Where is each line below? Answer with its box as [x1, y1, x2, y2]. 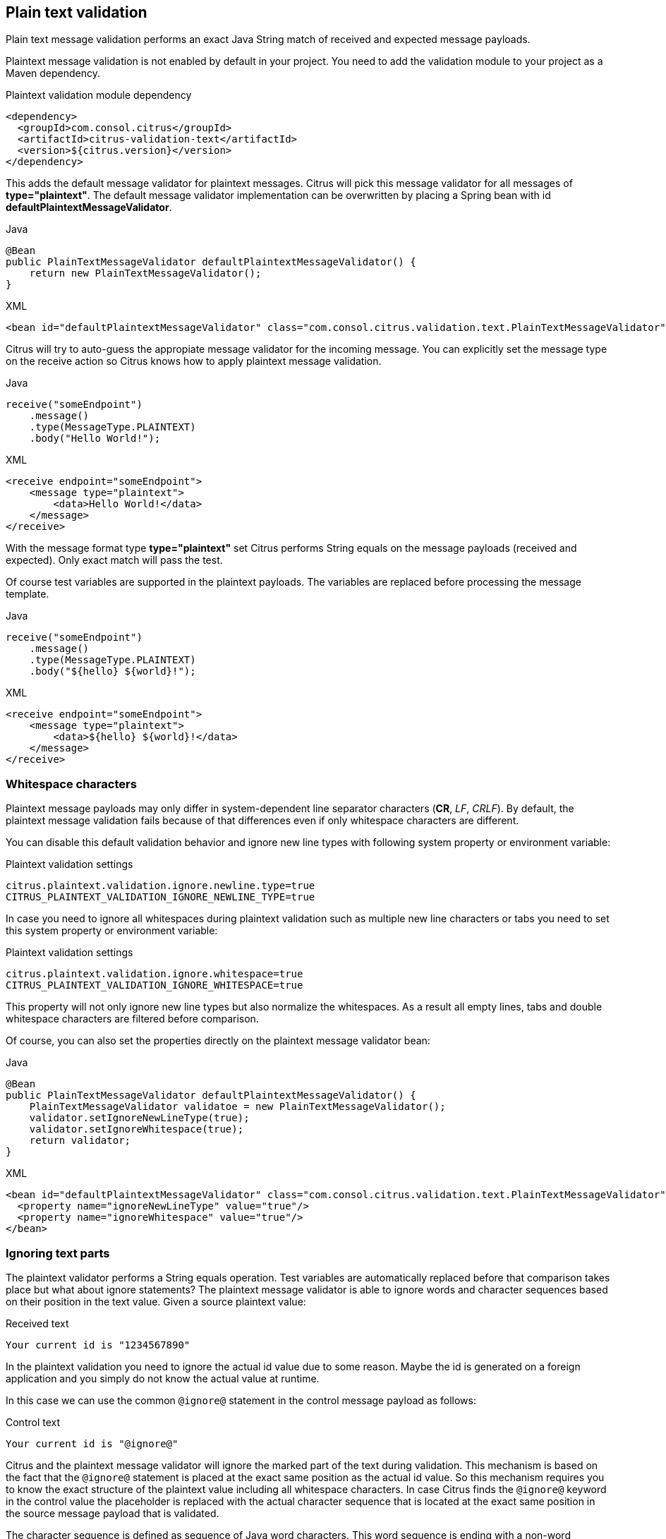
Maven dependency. [6, 67, 101, 80]
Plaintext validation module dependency [6, 89, 192, 102]
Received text [6, 1317, 69, 1329]
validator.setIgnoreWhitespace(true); [29, 1123, 244, 1135]
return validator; [29, 1135, 131, 1147]
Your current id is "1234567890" [6, 1339, 190, 1351]
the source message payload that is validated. [6, 1507, 219, 1519]
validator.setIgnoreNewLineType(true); [29, 1112, 250, 1124]
